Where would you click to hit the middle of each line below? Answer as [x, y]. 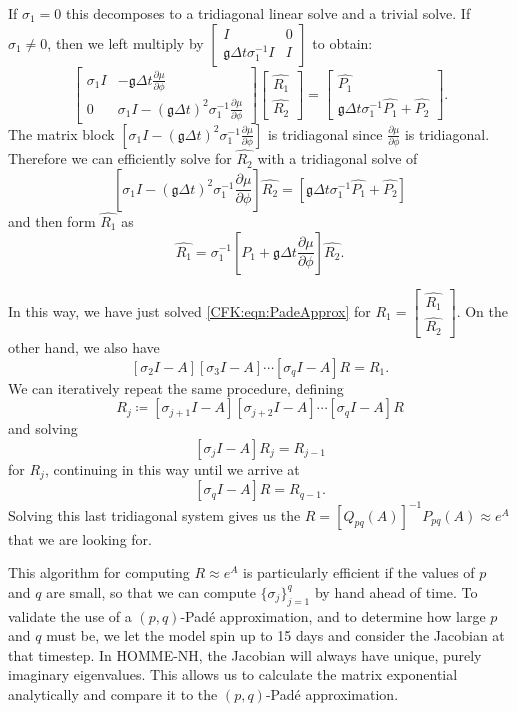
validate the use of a [70, 615]
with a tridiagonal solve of [337, 158]
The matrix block [61, 133]
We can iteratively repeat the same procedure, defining [176, 387]
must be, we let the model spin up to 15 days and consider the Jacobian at [275, 635]
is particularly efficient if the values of [359, 572]
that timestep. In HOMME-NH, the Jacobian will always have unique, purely [245, 654]
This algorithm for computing [99, 572]
